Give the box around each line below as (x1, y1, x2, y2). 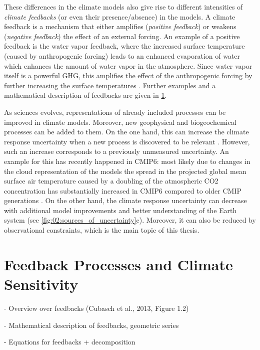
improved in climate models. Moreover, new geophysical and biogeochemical (4, 116, 236, 127)
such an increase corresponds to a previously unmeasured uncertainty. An (4, 146, 229, 156)
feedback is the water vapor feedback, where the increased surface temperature (4, 41, 245, 51)
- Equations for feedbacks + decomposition (4, 336, 135, 347)
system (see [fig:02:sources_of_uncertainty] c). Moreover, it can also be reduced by (4, 215, 256, 225)
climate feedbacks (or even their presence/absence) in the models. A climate (4, 11, 235, 22)
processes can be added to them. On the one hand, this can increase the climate (4, 126, 249, 137)
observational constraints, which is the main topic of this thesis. (4, 225, 199, 235)
